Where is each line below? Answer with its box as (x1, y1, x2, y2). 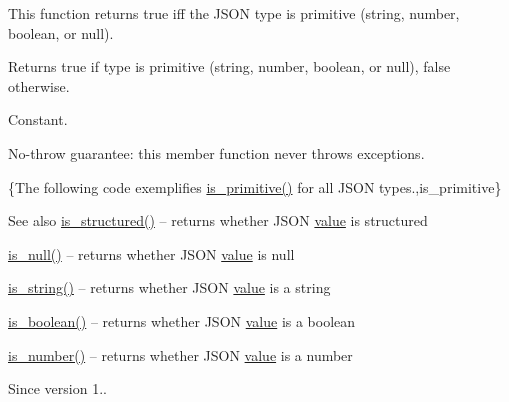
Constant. (8, 109, 68, 130)
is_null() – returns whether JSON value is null (8, 243, 295, 264)
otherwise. (8, 75, 70, 96)
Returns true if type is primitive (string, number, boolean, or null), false (8, 56, 451, 77)
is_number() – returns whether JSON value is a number (8, 344, 353, 365)
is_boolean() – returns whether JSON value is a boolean (8, 310, 356, 331)
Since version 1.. (8, 378, 107, 399)
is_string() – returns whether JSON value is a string (8, 277, 331, 298)
